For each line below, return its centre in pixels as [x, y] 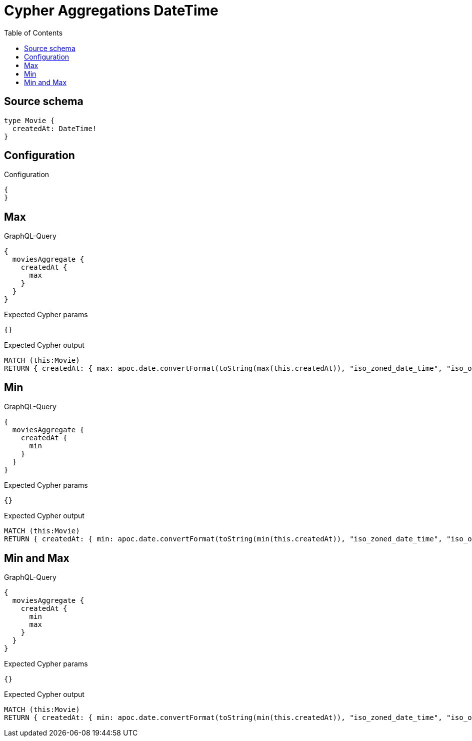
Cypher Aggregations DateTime [111, 11]
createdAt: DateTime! [54, 128]
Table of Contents [33, 33]
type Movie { [29, 120]
